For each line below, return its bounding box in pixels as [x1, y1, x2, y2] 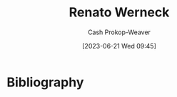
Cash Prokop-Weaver [87, 28, 151, 36]
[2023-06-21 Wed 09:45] [82, 41, 156, 50]
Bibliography [6, 74, 84, 90]
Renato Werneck [69, 4, 170, 21]
